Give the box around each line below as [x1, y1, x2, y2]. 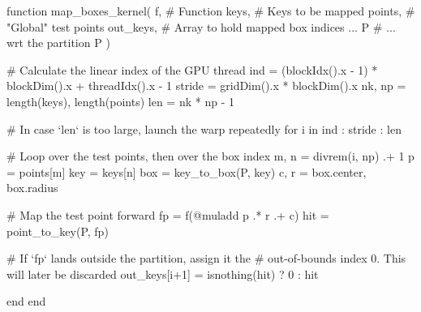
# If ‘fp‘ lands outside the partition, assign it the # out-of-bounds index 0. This [6, 250, 406, 267]
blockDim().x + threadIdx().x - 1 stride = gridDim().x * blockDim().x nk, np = [6, 77, 406, 94]
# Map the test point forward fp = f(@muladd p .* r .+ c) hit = [6, 206, 329, 223]
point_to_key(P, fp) [6, 222, 109, 239]
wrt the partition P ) [6, 34, 110, 51]
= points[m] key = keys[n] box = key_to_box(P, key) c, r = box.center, [6, 163, 367, 180]
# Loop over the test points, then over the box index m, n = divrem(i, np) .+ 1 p [6, 147, 415, 165]
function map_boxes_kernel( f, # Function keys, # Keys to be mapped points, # [6, 2, 415, 19]
